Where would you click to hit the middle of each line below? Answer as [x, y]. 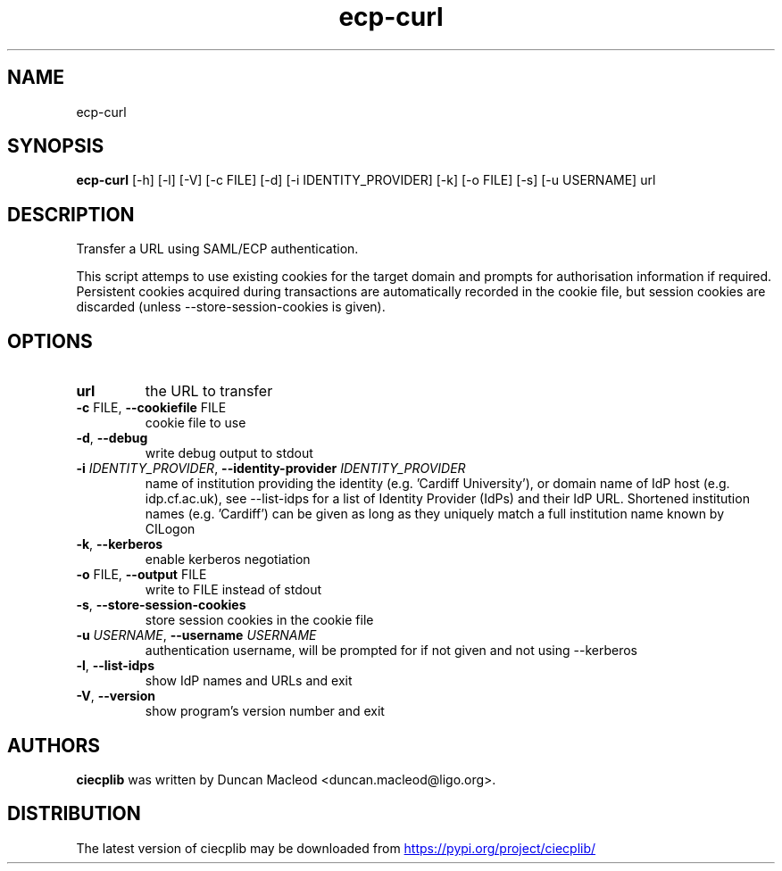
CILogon [170, 529]
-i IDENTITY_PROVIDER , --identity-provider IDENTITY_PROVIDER [271, 469]
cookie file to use [195, 423]
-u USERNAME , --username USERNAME [196, 635]
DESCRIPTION [71, 214]
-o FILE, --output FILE [141, 575]
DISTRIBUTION [74, 814]
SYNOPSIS [56, 146]
